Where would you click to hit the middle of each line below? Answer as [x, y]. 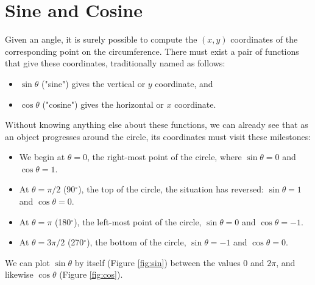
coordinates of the [264, 39]
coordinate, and [184, 83]
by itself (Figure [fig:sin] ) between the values [157, 262]
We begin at [42, 157]
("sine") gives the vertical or [93, 83]
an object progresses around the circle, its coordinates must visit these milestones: [158, 136]
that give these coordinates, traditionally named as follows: [115, 63]
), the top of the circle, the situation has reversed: [171, 189]
